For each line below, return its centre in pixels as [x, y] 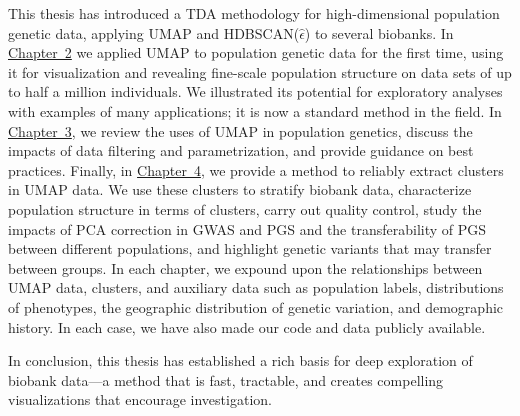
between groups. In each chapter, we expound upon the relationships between [245, 267]
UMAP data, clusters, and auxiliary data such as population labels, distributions [256, 287]
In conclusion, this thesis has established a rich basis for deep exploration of [240, 360]
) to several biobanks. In [379, 32]
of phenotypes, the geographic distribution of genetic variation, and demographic [256, 306]
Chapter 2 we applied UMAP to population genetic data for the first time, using [256, 52]
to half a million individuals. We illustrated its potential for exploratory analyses [255, 91]
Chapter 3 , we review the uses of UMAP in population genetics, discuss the [240, 130]
